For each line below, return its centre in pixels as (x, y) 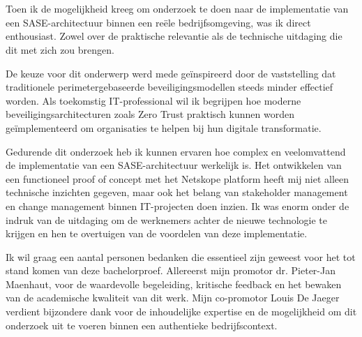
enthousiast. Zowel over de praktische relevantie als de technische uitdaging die (174, 36)
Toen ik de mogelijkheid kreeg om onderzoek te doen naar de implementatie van (177, 9)
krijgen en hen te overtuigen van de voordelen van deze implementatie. (157, 233)
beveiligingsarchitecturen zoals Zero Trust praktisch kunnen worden (150, 114)
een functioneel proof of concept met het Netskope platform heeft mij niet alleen (178, 178)
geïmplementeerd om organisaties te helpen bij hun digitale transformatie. (164, 127)
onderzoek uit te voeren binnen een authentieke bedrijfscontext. (142, 325)
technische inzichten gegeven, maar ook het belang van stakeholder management (177, 192)
